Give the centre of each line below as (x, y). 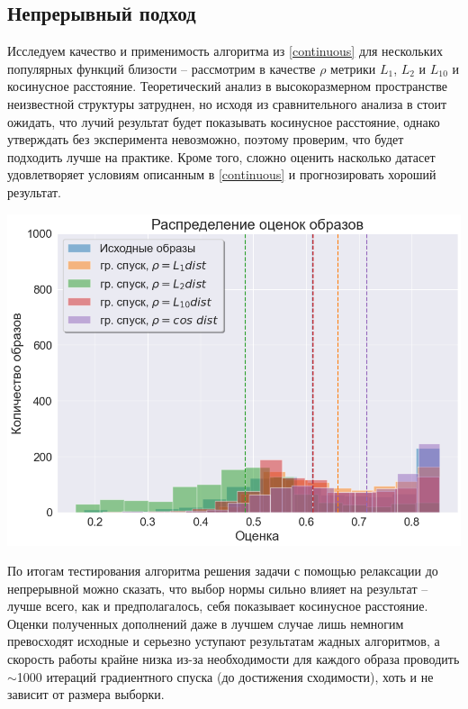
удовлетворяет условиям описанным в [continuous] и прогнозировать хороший (222, 174)
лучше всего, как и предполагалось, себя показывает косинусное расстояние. (218, 606)
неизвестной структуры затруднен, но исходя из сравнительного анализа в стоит (227, 103)
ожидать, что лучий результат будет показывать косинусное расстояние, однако (224, 121)
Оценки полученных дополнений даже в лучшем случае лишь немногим (206, 623)
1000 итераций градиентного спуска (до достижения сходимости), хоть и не (225, 676)
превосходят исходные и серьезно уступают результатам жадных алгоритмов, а (224, 641)
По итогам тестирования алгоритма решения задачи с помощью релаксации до (223, 571)
